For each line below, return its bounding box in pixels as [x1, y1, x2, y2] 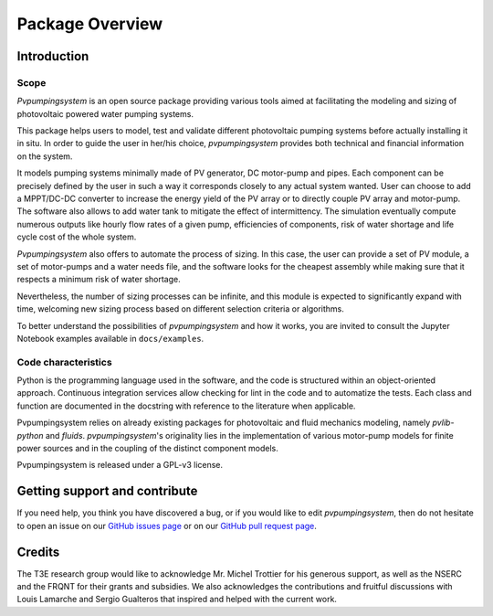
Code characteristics [16, 356, 113, 368]
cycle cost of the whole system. [16, 231, 137, 242]
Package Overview [16, 14, 163, 34]
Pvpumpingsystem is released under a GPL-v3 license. [16, 460, 224, 471]
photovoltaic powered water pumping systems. [16, 108, 194, 119]
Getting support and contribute [16, 483, 198, 499]
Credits [16, 544, 60, 559]
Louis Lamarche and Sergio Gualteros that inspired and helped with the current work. [16, 594, 338, 605]
